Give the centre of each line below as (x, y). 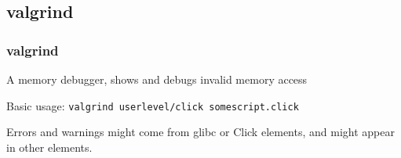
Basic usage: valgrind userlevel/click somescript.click (153, 105)
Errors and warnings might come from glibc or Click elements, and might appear (200, 132)
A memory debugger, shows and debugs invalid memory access (157, 79)
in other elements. (49, 147)
